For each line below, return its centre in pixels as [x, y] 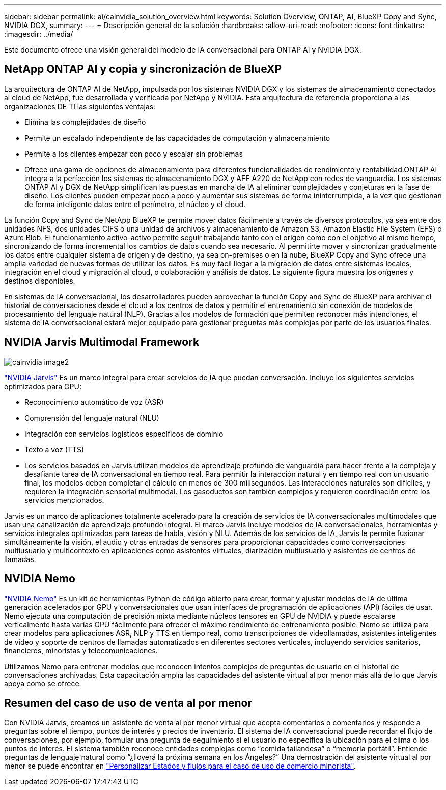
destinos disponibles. [40, 281]
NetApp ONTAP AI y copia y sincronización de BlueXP [143, 69]
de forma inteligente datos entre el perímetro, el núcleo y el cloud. [135, 204]
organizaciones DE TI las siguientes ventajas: [80, 106]
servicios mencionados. [64, 500]
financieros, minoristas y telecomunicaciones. [81, 650]
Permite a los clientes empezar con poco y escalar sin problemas [134, 154]
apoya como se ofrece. [43, 683]
